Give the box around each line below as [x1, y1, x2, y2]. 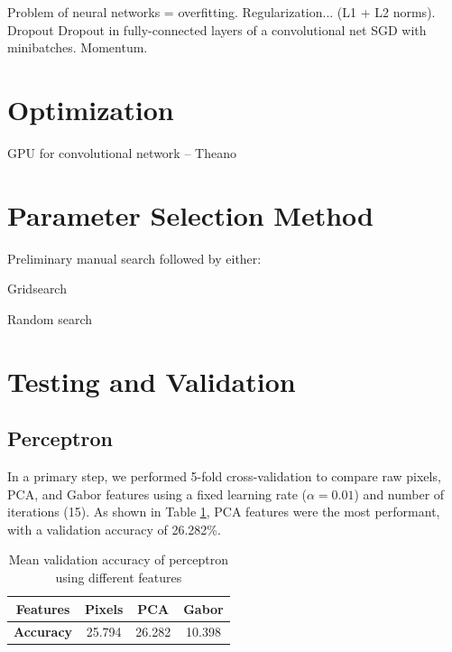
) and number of [354, 484, 445, 503]
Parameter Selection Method [7, 196, 374, 233]
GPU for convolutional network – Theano [7, 143, 236, 162]
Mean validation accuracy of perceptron [8, 550, 228, 569]
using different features [55, 567, 182, 586]
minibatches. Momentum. [7, 38, 148, 57]
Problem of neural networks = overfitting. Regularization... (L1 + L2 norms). [7, 3, 436, 21]
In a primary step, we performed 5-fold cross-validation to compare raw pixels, [7, 466, 441, 485]
